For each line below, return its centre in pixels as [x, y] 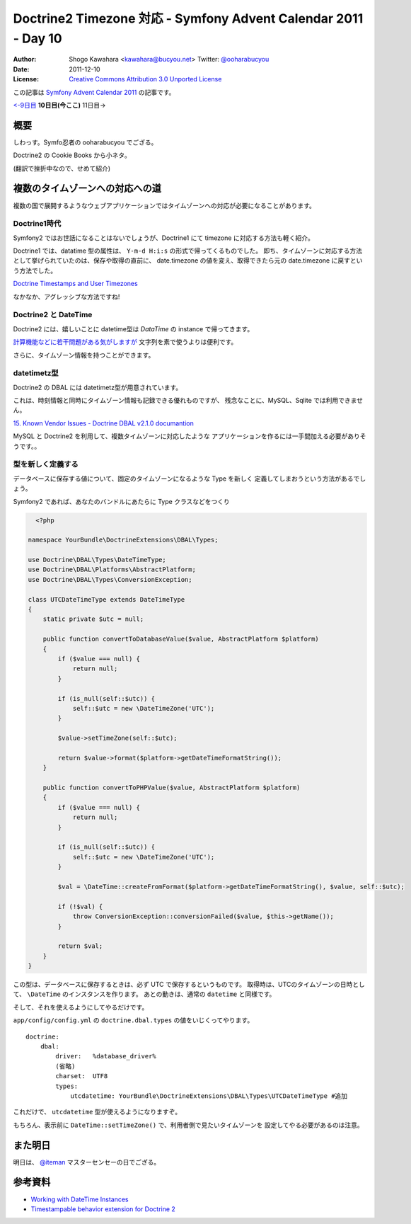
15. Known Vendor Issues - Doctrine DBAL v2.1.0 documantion [103, 423]
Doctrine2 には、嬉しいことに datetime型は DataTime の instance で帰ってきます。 [133, 328]
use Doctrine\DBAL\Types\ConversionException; [110, 579]
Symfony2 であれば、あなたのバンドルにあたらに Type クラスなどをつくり [121, 501]
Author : [25, 59]
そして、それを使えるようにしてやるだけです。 [81, 1007]
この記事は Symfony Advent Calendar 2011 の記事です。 [94, 92]
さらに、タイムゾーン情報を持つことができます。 [84, 355]
